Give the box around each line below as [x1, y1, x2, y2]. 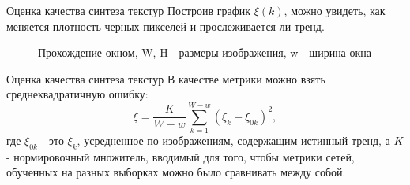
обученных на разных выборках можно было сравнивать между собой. [6, 164, 346, 180]
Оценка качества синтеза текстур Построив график [6, 2, 251, 18]
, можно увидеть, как [284, 2, 386, 18]
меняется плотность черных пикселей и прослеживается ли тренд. [6, 17, 325, 34]
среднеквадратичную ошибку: [6, 86, 149, 102]
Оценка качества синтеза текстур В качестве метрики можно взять [6, 70, 325, 87]
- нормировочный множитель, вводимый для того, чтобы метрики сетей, [6, 148, 355, 165]
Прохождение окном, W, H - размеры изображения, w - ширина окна [38, 44, 372, 61]
